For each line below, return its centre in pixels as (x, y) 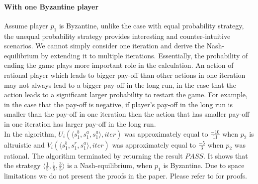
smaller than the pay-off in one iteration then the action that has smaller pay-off (127, 114)
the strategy (22, 165)
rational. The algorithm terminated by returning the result (93, 155)
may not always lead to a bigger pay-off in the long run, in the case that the (120, 85)
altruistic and (24, 144)
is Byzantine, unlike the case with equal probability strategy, (151, 25)
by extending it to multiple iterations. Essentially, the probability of (144, 55)
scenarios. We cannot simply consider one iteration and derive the (104, 46)
